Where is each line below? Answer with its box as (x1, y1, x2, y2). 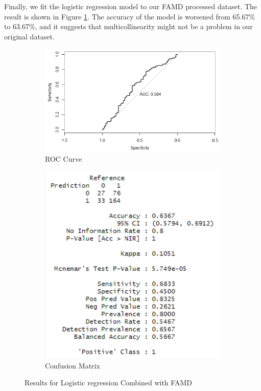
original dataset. (4, 31, 55, 41)
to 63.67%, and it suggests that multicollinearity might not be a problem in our (4, 21, 253, 32)
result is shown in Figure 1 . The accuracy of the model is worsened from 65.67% (4, 11, 255, 21)
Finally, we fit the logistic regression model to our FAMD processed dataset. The (4, 1, 257, 11)
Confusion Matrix (45, 360, 100, 371)
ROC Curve (45, 154, 82, 164)
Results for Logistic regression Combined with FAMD (25, 377, 192, 388)
